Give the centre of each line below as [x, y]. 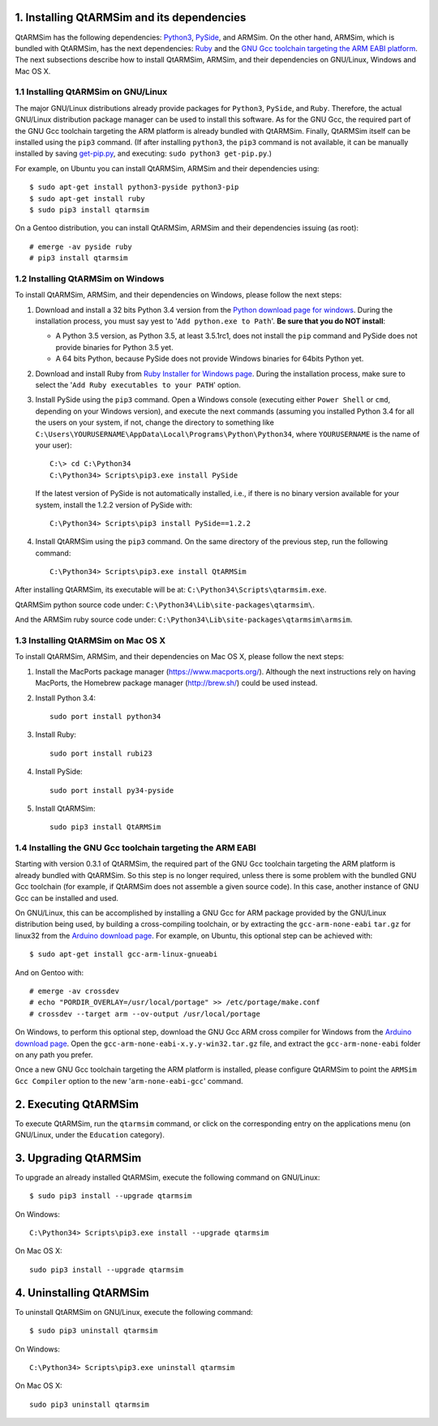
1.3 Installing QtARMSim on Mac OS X [90, 640]
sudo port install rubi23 [101, 753]
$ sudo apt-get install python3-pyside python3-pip [134, 187]
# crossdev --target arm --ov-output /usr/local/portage [145, 1014]
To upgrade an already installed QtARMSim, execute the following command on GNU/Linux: [167, 1177]
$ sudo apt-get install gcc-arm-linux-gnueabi [124, 954]
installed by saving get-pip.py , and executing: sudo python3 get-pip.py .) [143, 153]
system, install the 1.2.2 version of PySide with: [114, 505]
